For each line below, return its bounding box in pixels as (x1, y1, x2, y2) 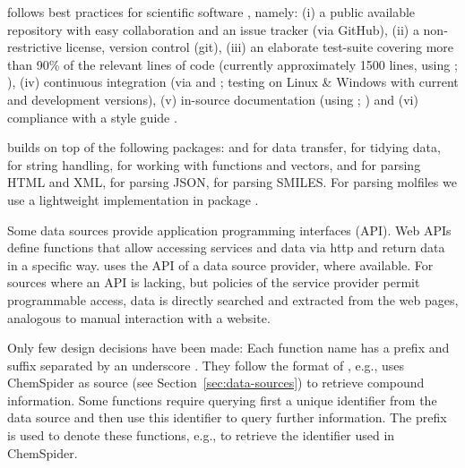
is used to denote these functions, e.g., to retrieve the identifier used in (7, 426, 395, 445)
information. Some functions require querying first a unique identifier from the (7, 390, 437, 409)
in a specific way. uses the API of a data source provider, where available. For (7, 255, 434, 274)
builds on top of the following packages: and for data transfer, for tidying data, (7, 138, 441, 157)
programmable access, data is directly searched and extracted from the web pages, (7, 290, 459, 309)
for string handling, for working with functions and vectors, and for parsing (7, 155, 421, 174)
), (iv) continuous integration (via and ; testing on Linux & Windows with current (7, 72, 459, 91)
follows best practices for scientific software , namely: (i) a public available (7, 3, 416, 21)
